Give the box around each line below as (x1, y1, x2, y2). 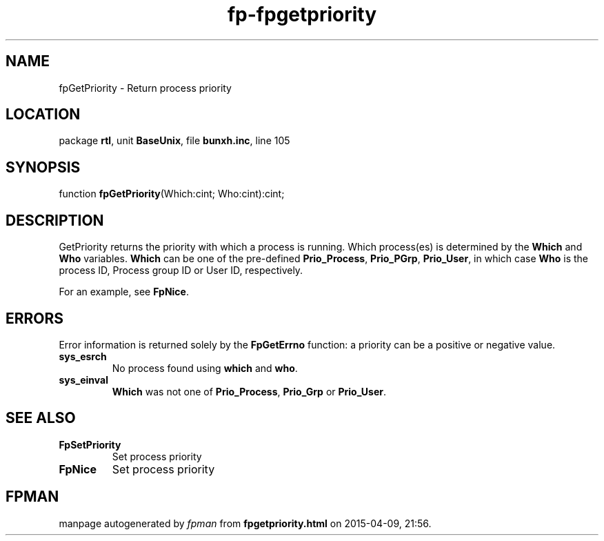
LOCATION (6, 106, 81, 124)
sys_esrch (59, 350, 107, 362)
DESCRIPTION (6, 211, 104, 229)
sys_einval (59, 373, 108, 386)
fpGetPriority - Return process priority (59, 81, 232, 94)
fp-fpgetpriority (227, 3, 377, 26)
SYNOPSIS (6, 158, 81, 176)
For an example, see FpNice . (59, 286, 189, 298)
